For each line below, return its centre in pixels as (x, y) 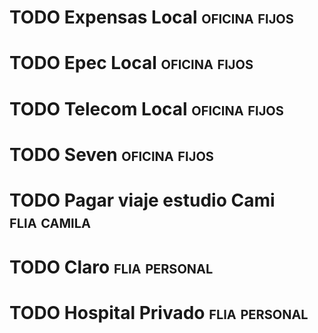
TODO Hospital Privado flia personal (159, 313)
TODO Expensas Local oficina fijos (151, 17)
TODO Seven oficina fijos (111, 154)
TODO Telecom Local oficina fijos (146, 108)
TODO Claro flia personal (111, 267)
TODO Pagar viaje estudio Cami (142, 200)
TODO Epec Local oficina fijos (131, 63)
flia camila (50, 221)
